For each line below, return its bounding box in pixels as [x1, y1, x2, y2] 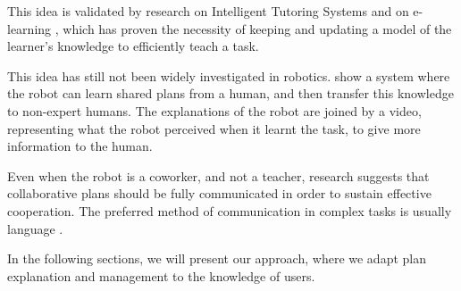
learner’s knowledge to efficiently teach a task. [7, 37, 259, 55]
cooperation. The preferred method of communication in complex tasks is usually [7, 201, 452, 220]
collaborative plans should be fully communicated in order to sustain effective [7, 184, 432, 203]
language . [7, 219, 63, 237]
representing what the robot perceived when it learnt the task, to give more [7, 119, 421, 137]
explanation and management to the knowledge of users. [7, 266, 315, 285]
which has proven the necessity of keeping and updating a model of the [63, 19, 452, 37]
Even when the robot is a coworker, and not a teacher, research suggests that [7, 166, 430, 185]
